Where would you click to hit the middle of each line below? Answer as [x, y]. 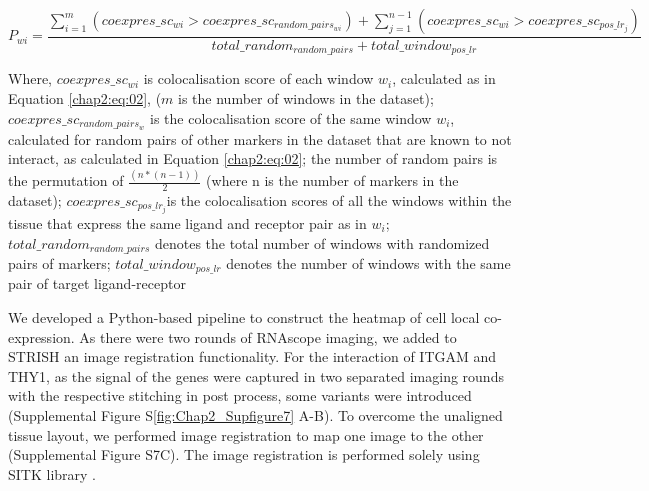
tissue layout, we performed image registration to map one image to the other [246, 434]
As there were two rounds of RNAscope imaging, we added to [268, 336]
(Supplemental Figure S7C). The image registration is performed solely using [244, 454]
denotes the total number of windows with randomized [322, 242]
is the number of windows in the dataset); [306, 98]
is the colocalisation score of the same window [291, 117]
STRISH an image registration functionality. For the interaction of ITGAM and [252, 356]
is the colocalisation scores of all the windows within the [339, 199]
